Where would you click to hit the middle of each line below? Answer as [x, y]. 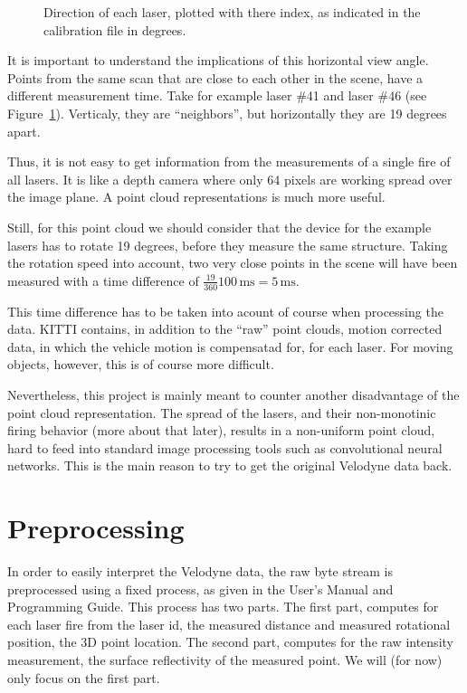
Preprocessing [96, 528]
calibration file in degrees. [115, 29]
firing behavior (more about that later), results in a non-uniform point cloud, [221, 430]
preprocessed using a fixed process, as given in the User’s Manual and [200, 589]
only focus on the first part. [84, 677]
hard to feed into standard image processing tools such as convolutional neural [225, 447]
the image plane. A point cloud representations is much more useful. [196, 197]
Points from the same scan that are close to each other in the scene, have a [215, 77]
